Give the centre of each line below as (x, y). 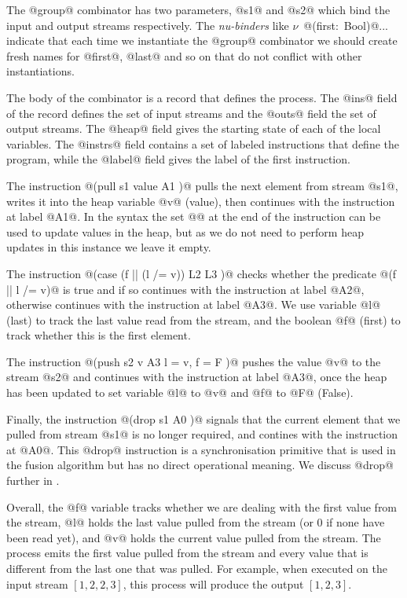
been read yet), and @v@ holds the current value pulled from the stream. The (194, 537)
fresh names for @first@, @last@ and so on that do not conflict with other (184, 55)
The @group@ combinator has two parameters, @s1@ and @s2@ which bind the (198, 9)
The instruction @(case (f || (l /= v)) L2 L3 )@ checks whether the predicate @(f (202, 273)
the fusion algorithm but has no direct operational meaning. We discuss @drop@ (200, 465)
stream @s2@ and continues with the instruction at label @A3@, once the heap (197, 377)
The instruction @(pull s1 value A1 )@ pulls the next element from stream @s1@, (202, 185)
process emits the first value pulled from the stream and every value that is (187, 553)
